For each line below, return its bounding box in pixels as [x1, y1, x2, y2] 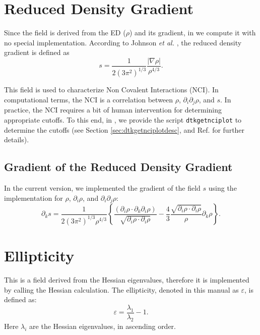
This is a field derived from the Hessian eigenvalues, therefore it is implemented [4, 274, 249, 285]
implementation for [4, 192, 63, 203]
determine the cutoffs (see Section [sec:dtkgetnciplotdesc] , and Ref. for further [4, 124, 245, 135]
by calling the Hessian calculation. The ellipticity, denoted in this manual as [4, 284, 239, 295]
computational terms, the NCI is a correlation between [4, 94, 173, 104]
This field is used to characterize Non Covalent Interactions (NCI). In [4, 84, 219, 95]
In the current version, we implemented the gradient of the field [4, 183, 201, 193]
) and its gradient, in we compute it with [129, 27, 256, 38]
